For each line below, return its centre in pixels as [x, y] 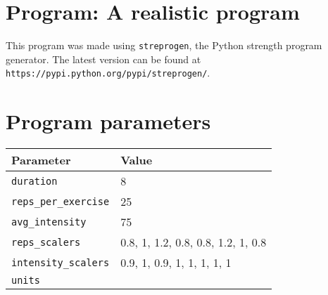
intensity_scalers [61, 262]
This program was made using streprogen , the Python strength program [164, 45]
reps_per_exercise [61, 201]
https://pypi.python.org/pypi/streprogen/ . [108, 73]
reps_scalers [46, 242]
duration [34, 181]
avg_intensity [49, 222]
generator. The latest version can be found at [103, 59]
